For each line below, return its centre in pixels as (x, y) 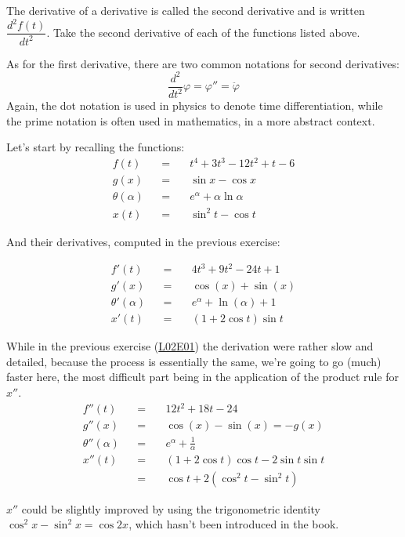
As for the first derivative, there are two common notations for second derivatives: (203, 63)
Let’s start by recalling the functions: (96, 147)
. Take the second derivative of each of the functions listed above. (203, 32)
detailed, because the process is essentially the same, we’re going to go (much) (194, 361)
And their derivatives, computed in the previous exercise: (143, 241)
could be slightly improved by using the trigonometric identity (171, 508)
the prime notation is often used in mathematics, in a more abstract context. (191, 120)
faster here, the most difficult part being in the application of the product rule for (202, 377)
